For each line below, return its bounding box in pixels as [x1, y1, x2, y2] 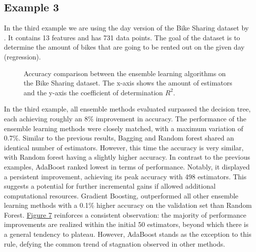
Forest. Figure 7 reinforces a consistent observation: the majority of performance [4, 209, 247, 220]
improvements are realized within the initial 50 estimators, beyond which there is [4, 219, 249, 229]
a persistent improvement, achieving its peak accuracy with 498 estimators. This [4, 171, 247, 181]
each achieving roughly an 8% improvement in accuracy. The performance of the [4, 113, 247, 123]
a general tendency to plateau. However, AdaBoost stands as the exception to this [4, 229, 252, 239]
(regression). [4, 51, 41, 61]
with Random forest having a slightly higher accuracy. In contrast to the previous [4, 152, 251, 162]
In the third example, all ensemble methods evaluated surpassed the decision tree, [4, 104, 251, 114]
